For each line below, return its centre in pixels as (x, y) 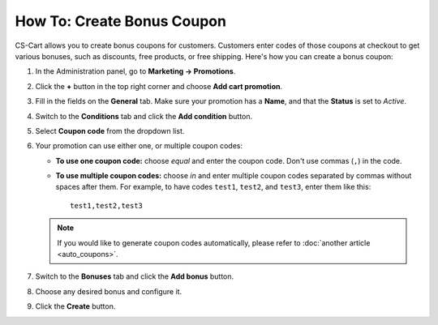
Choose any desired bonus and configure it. (109, 291)
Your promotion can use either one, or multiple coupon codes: (139, 146)
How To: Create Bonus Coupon (121, 21)
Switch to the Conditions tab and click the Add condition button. (144, 116)
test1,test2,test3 (107, 205)
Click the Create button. (75, 306)
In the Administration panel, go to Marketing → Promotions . (135, 71)
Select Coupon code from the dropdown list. (110, 130)
